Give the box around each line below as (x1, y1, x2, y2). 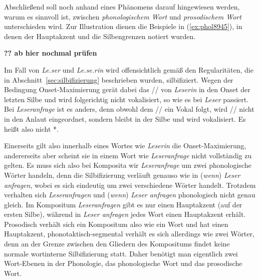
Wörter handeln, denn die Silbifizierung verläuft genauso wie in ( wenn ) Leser (4, 169, 240, 180)
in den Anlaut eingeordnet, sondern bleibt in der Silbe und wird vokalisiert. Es (4, 113, 246, 124)
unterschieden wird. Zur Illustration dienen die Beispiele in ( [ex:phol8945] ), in (4, 21, 242, 32)
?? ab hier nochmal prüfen (4, 48, 97, 58)
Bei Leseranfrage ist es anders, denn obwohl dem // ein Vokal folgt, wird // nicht (4, 104, 254, 114)
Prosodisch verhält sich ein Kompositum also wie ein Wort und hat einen (4, 218, 228, 229)
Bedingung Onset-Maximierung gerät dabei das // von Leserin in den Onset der (4, 84, 250, 95)
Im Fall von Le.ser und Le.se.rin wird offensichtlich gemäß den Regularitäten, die (4, 64, 253, 75)
